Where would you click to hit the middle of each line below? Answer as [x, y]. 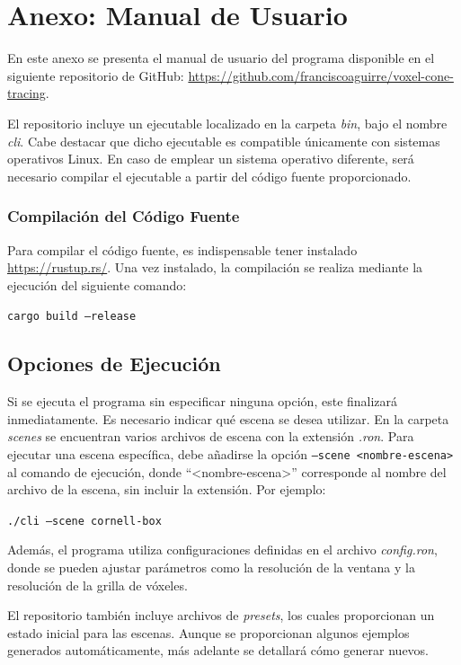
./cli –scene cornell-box [84, 521]
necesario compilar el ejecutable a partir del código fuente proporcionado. [209, 176]
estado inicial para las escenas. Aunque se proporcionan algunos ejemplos [208, 632]
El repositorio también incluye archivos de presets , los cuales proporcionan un [221, 615]
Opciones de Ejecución [114, 364]
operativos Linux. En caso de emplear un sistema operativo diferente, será [211, 159]
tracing [27, 93]
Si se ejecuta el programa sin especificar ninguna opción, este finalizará [203, 401]
